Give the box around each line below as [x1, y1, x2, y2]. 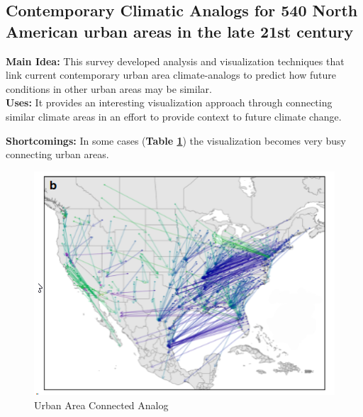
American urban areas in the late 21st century [6, 20, 354, 42]
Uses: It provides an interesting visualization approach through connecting [6, 95, 333, 110]
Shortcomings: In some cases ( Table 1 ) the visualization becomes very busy [6, 133, 346, 148]
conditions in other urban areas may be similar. [6, 81, 212, 96]
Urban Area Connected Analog [34, 397, 169, 412]
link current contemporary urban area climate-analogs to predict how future [6, 67, 336, 82]
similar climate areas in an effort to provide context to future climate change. [6, 109, 342, 123]
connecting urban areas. [6, 147, 109, 162]
